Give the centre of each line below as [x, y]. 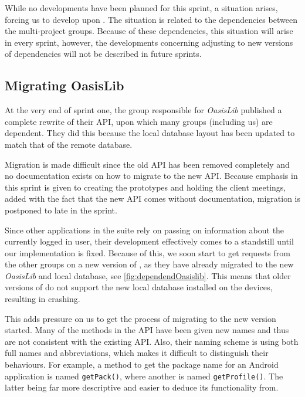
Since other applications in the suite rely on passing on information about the [145, 230]
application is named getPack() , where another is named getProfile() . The [144, 376]
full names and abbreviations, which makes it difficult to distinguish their [137, 353]
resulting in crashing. [43, 299]
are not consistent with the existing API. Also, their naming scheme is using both [152, 341]
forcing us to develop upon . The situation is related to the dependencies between [151, 19]
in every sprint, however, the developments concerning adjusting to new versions [149, 42]
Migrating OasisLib [65, 85]
